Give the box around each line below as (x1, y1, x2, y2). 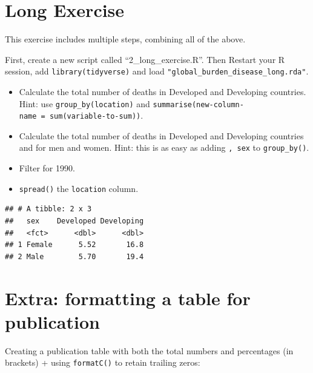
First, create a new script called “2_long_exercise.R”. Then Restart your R (5, 53, 285, 65)
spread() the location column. (19, 182, 139, 194)
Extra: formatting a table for (5, 285, 251, 310)
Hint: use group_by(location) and (19, 97, 150, 110)
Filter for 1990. (19, 162, 75, 174)
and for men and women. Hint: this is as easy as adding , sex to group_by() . (19, 141, 309, 154)
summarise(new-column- (153, 100, 244, 109)
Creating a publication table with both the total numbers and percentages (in (5, 344, 294, 357)
